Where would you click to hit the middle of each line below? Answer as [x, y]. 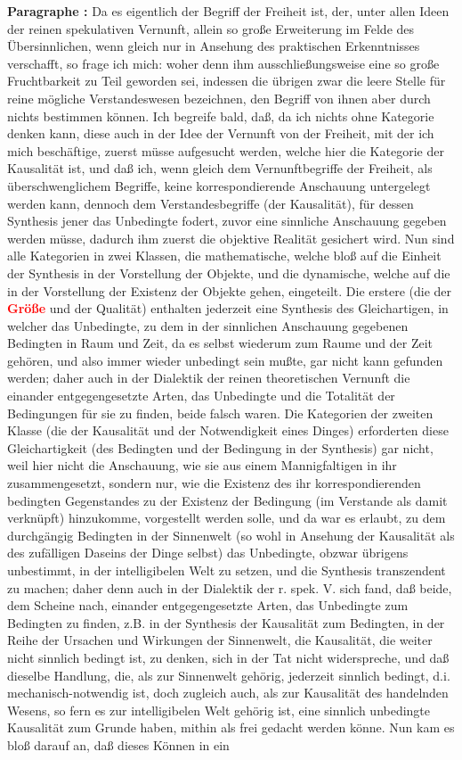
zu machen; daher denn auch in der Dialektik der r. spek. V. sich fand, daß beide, [230, 587]
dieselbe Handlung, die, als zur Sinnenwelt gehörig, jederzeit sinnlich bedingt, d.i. [229, 675]
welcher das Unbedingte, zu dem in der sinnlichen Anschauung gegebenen [208, 325]
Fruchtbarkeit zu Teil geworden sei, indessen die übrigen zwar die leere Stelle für [227, 81]
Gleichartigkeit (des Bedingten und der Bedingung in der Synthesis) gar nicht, [220, 447]
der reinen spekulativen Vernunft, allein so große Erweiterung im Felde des [211, 28]
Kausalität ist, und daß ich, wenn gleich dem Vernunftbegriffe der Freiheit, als [220, 168]
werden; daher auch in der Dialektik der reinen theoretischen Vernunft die [209, 378]
